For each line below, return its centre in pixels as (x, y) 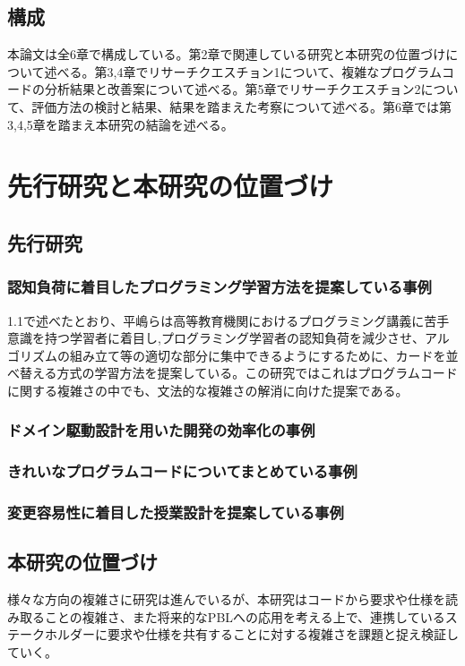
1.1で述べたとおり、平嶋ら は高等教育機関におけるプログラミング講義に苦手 (228, 320)
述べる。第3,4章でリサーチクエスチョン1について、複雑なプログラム (243, 71)
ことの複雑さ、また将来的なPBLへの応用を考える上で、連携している (245, 616)
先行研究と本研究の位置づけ (171, 186)
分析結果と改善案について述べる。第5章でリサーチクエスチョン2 (232, 89)
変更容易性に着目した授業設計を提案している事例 (176, 512)
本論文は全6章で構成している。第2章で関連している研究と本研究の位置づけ (227, 54)
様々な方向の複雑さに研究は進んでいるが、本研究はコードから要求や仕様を (227, 599)
